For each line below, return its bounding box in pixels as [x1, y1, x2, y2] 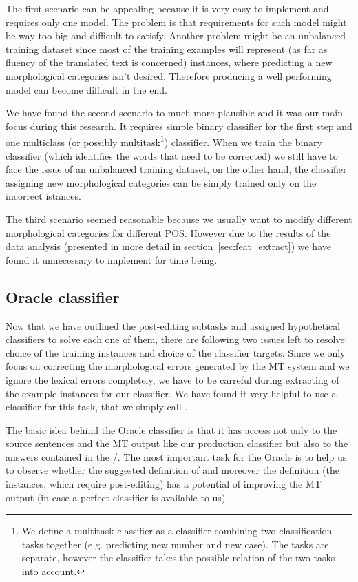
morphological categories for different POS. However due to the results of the [6, 225, 331, 240]
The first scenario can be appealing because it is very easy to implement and [6, 1, 329, 15]
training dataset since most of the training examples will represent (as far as [6, 41, 328, 56]
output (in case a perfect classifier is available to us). [6, 490, 229, 504]
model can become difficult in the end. [6, 82, 167, 96]
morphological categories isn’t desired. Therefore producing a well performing [6, 68, 332, 83]
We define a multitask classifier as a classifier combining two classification [21, 523, 333, 538]
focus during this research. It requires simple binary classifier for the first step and [6, 118, 352, 133]
